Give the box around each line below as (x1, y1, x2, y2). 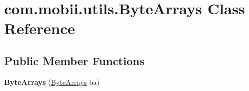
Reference (4, 18, 75, 39)
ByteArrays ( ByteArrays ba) (4, 76, 100, 87)
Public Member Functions (4, 52, 144, 68)
